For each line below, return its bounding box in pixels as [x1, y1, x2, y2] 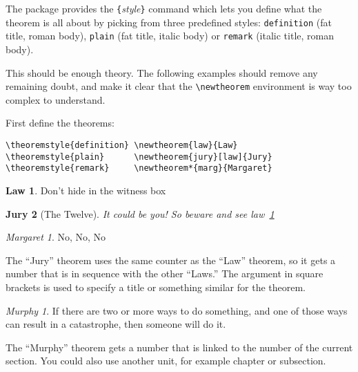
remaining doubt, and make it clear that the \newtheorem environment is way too [6, 79, 352, 93]
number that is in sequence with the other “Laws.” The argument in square [6, 266, 324, 281]
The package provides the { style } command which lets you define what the [6, 1, 322, 15]
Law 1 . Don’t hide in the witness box [6, 183, 166, 197]
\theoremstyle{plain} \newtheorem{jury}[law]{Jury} [6, 151, 272, 162]
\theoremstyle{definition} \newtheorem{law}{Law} [6, 140, 238, 150]
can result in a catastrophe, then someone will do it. [6, 317, 226, 331]
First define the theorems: [6, 115, 115, 130]
